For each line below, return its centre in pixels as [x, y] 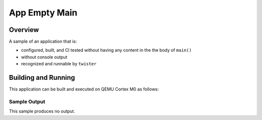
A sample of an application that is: [43, 42]
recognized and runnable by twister [59, 64]
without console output [44, 57]
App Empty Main [43, 13]
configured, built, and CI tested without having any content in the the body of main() [106, 50]
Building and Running [42, 78]
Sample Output [27, 102]
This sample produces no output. [42, 111]
